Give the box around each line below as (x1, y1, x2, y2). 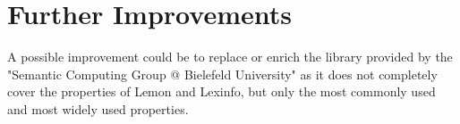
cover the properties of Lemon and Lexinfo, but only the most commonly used (7, 82, 436, 101)
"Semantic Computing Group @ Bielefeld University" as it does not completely (7, 64, 438, 83)
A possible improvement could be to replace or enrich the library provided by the (7, 47, 453, 66)
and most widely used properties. (7, 99, 189, 118)
